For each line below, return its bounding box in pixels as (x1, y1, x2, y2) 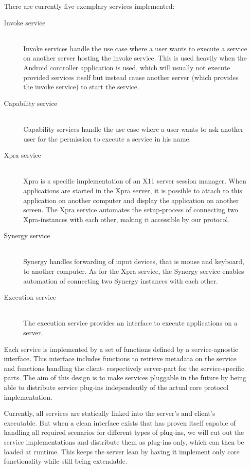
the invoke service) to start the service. (23, 82, 139, 92)
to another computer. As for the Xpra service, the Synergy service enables (23, 266, 244, 276)
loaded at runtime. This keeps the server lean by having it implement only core (4, 446, 240, 456)
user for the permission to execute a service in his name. (23, 133, 191, 143)
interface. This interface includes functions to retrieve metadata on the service (4, 353, 237, 364)
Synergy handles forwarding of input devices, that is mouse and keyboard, (23, 256, 244, 266)
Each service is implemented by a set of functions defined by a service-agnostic (4, 344, 238, 354)
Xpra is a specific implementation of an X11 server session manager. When (23, 176, 246, 186)
